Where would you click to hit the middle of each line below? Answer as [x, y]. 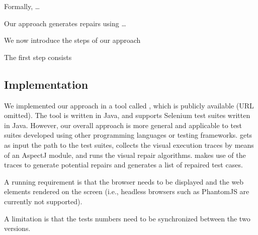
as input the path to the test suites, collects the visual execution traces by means [129, 144]
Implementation [46, 84]
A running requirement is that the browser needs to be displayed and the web [124, 181]
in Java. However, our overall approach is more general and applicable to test [123, 125]
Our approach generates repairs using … [65, 23]
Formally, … [22, 6]
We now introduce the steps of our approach [72, 40]
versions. [17, 228]
